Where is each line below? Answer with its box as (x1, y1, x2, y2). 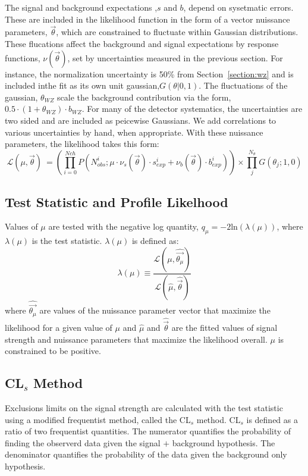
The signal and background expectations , (5, 1, 158, 13)
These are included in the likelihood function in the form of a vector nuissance (5, 12, 290, 25)
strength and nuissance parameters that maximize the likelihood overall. (5, 333, 268, 345)
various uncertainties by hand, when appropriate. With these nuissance (5, 126, 263, 138)
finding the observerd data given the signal (5, 436, 161, 449)
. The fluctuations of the (199, 79, 288, 92)
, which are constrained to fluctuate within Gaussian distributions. (56, 26, 298, 38)
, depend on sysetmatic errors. (183, 1, 294, 13)
